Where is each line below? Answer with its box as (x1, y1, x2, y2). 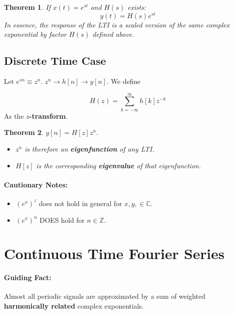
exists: (127, 2, 146, 12)
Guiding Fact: (4, 272, 52, 283)
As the (4, 110, 24, 121)
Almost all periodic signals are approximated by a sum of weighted (4, 291, 205, 301)
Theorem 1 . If (4, 2, 51, 12)
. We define (107, 76, 141, 86)
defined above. (92, 29, 134, 39)
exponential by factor (4, 29, 67, 39)
